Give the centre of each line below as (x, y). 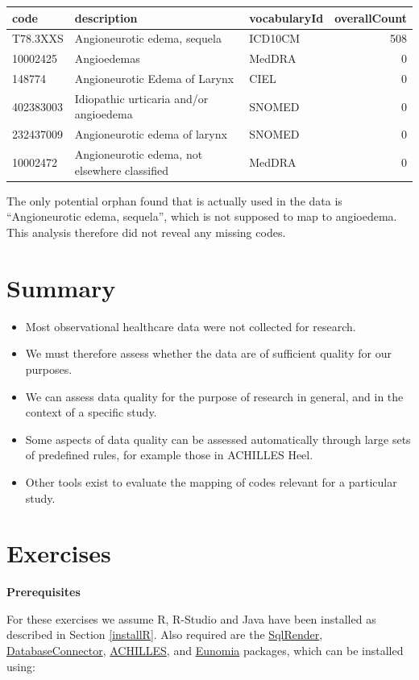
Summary (61, 287)
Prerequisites (44, 592)
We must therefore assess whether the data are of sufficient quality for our (208, 353)
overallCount (371, 17)
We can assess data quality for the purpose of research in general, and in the (214, 396)
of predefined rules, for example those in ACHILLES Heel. (169, 455)
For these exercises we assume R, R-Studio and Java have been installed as (191, 618)
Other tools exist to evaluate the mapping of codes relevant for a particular (211, 481)
